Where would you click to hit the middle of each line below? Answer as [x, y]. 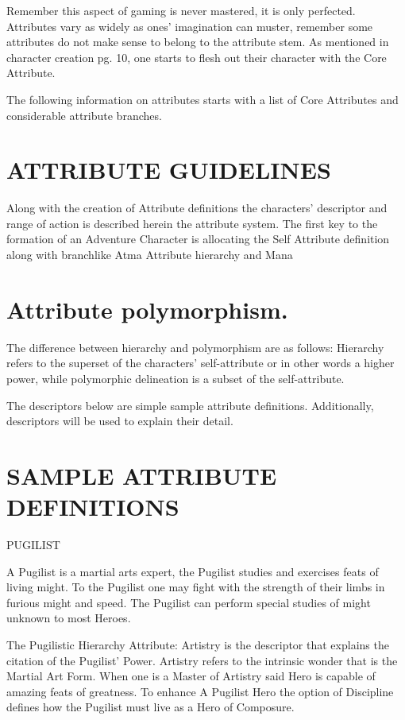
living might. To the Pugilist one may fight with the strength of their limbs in [196, 587]
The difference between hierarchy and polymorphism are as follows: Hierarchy [195, 347]
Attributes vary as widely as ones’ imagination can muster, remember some [190, 26]
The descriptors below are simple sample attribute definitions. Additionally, [190, 405]
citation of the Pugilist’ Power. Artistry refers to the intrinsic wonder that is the [202, 660]
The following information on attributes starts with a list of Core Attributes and [202, 99]
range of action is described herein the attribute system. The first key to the [192, 223]
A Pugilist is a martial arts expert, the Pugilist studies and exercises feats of [193, 571]
